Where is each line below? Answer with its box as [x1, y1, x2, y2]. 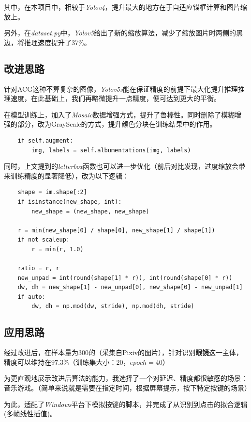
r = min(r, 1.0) [31, 245, 84, 253]
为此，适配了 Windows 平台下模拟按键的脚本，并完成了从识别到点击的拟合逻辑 [4, 399, 248, 409]
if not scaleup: [17, 236, 70, 243]
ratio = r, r [17, 265, 59, 272]
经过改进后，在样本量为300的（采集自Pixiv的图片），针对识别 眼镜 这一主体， [4, 347, 243, 357]
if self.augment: [17, 137, 74, 144]
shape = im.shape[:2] [17, 189, 87, 196]
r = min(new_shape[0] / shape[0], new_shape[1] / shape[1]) [17, 227, 215, 234]
